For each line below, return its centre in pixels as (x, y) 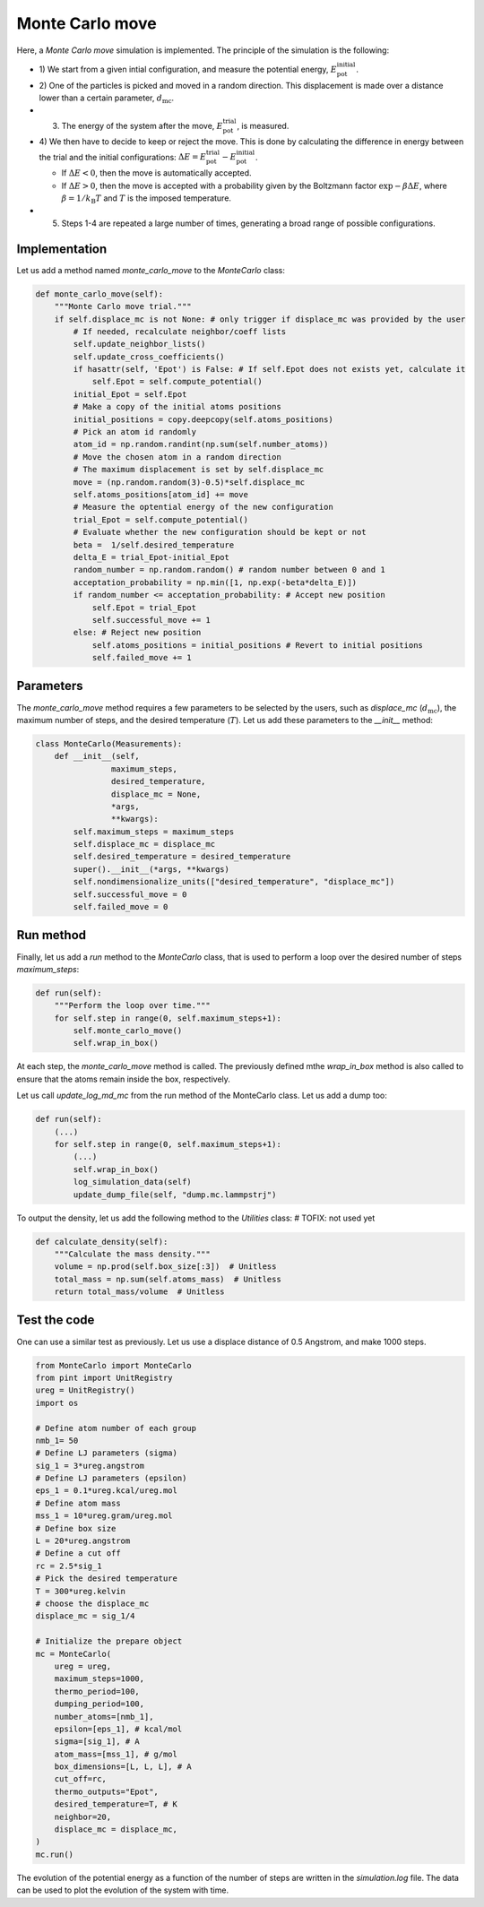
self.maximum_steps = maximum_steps (154, 832)
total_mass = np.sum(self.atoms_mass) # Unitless (168, 1279)
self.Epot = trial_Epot (144, 608)
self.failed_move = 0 (121, 907)
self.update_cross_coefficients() (149, 357)
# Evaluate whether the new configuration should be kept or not (220, 532)
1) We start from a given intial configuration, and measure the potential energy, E (188, 69)
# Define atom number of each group (116, 1428)
